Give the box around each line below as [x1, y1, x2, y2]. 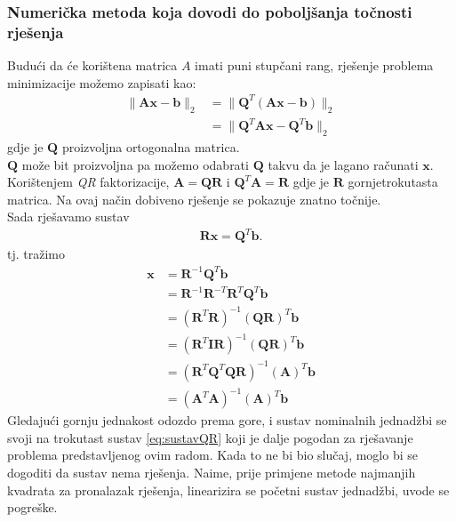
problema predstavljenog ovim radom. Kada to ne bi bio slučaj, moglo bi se [7, 446, 418, 464]
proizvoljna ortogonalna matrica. [61, 137, 240, 156]
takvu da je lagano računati [268, 155, 419, 173]
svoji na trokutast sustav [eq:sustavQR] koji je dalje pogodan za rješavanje [7, 428, 413, 446]
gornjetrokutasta [348, 173, 438, 191]
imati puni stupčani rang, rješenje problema [195, 56, 434, 75]
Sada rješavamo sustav [7, 207, 130, 226]
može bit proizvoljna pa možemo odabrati [21, 155, 249, 173]
